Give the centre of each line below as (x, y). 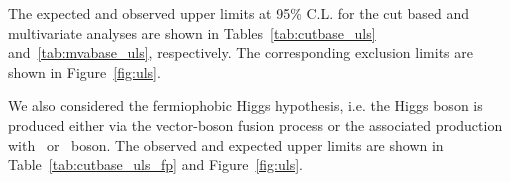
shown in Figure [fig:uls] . (84, 71)
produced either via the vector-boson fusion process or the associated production (255, 124)
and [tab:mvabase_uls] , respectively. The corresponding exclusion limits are (240, 52)
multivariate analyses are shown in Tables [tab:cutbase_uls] (192, 32)
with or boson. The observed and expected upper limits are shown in (226, 144)
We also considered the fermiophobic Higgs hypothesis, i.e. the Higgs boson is (245, 105)
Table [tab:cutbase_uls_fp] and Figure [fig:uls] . (155, 164)
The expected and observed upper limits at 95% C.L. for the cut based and (238, 13)
